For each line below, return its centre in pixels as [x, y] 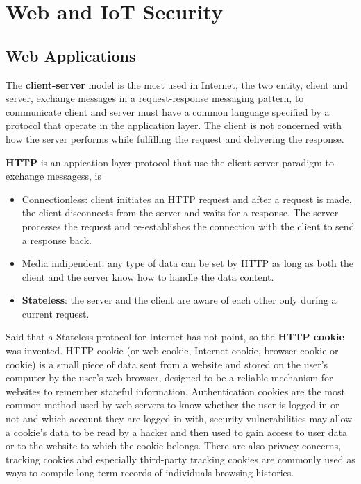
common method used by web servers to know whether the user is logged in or [173, 405]
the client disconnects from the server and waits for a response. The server [180, 213]
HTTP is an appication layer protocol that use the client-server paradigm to [170, 162]
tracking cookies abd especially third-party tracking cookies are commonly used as [180, 459]
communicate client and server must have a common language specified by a [168, 111]
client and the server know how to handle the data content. [148, 276]
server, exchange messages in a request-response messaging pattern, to [155, 98]
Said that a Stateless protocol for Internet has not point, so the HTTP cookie [175, 337]
